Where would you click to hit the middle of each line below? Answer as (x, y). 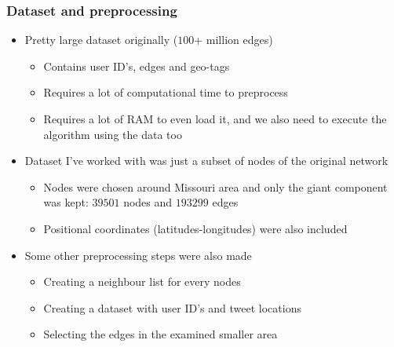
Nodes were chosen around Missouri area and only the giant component (215, 186)
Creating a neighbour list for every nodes (142, 281)
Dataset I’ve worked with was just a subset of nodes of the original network (206, 161)
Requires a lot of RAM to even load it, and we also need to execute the (215, 119)
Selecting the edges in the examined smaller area (161, 334)
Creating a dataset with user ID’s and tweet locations (172, 307)
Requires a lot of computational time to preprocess (166, 92)
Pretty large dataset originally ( (101, 40)
